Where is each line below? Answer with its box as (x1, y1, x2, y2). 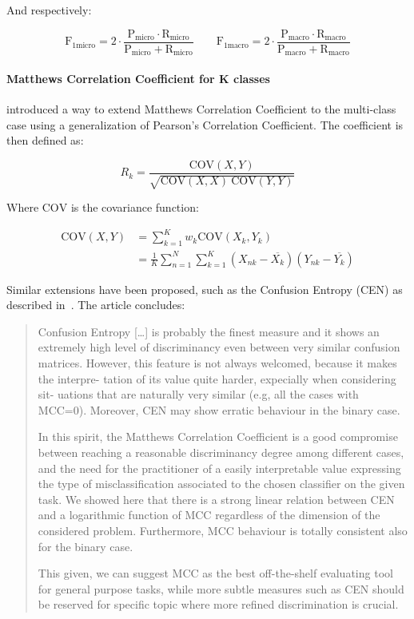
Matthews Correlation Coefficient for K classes (6, 69, 270, 86)
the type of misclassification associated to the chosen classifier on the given (38, 475, 405, 492)
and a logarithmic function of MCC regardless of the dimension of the (38, 506, 380, 523)
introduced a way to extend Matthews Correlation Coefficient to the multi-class (6, 100, 396, 117)
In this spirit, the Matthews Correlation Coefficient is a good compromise (38, 428, 398, 445)
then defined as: (6, 132, 84, 149)
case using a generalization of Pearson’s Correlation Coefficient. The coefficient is (6, 116, 404, 133)
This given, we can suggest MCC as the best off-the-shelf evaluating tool (38, 565, 393, 581)
